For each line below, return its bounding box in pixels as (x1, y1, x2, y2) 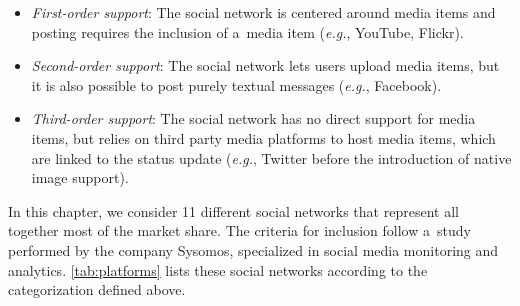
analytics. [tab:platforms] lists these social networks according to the (8, 259, 428, 280)
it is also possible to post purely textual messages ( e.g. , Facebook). (31, 74, 442, 95)
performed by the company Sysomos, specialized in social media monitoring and (8, 239, 499, 260)
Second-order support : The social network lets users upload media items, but (31, 55, 500, 76)
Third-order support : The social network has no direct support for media (31, 108, 476, 129)
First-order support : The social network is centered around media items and (31, 2, 496, 22)
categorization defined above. (8, 279, 186, 300)
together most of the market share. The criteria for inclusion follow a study (8, 220, 471, 241)
